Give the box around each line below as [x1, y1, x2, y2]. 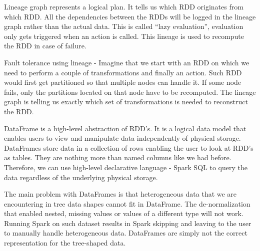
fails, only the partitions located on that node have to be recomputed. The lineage [4, 86, 256, 97]
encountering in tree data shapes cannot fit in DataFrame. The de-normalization [4, 198, 250, 209]
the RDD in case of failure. [4, 40, 86, 51]
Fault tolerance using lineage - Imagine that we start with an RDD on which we [4, 57, 249, 67]
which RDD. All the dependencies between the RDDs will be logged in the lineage [4, 11, 256, 21]
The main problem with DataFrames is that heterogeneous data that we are [4, 189, 237, 199]
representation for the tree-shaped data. [4, 238, 126, 248]
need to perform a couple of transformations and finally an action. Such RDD [4, 67, 242, 77]
